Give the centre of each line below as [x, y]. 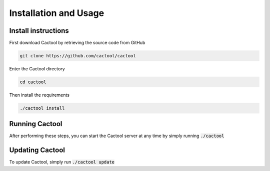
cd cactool [33, 82]
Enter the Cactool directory [37, 69]
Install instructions [39, 31]
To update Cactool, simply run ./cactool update [62, 162]
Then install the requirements [39, 95]
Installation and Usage [57, 13]
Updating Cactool [37, 150]
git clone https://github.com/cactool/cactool [78, 56]
